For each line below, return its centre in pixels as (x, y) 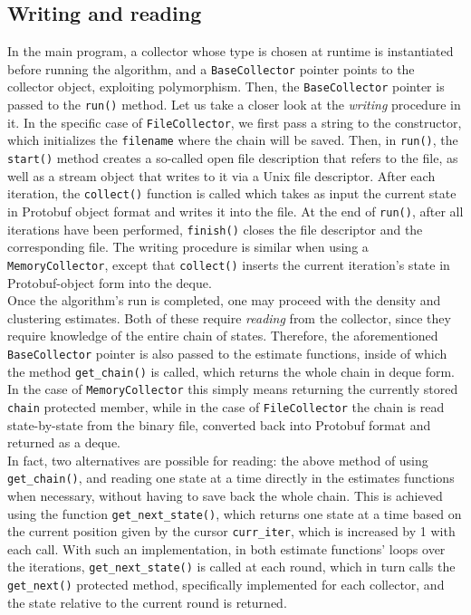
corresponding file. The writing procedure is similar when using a (188, 247)
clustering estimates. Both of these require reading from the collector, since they (229, 317)
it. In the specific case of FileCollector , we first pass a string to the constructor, (235, 122)
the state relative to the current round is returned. (147, 602)
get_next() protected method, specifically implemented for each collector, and (226, 585)
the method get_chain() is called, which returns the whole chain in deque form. (231, 371)
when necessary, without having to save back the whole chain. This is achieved (225, 495)
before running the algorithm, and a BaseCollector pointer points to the (211, 68)
